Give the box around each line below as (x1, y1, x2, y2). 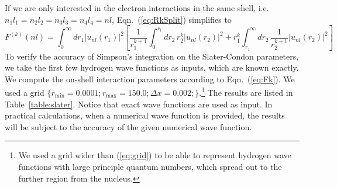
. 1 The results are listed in (199, 85, 293, 99)
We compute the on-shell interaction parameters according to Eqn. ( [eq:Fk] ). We (5, 72, 295, 85)
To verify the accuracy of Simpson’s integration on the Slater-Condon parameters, (5, 50, 299, 62)
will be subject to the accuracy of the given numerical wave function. (5, 120, 252, 133)
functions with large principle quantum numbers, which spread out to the (18, 161, 282, 172)
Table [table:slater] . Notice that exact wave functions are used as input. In (5, 98, 273, 110)
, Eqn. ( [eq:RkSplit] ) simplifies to (112, 13, 232, 25)
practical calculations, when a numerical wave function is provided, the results (5, 109, 285, 121)
